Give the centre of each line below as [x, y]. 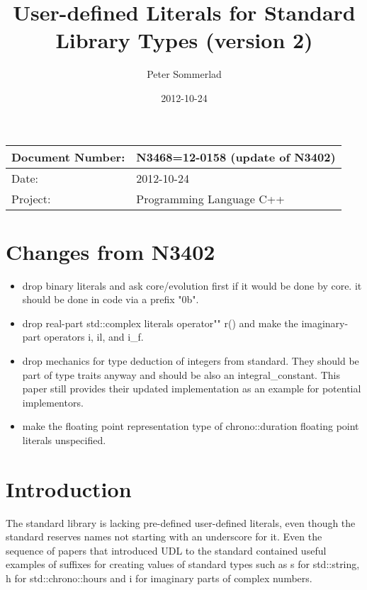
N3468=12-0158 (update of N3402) [236, 157]
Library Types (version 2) [184, 40]
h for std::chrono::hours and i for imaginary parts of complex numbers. [159, 578]
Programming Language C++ [210, 198]
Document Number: [68, 157]
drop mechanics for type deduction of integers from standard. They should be [191, 361]
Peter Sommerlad [184, 74]
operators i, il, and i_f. [94, 337]
